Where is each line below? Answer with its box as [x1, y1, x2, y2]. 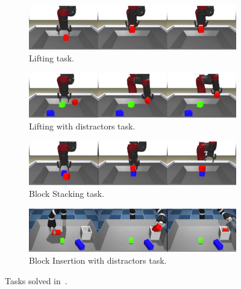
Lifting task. [29, 52, 74, 64]
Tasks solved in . [5, 274, 67, 287]
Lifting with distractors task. [29, 120, 136, 132]
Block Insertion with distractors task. [29, 253, 167, 266]
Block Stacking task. [29, 187, 105, 200]
